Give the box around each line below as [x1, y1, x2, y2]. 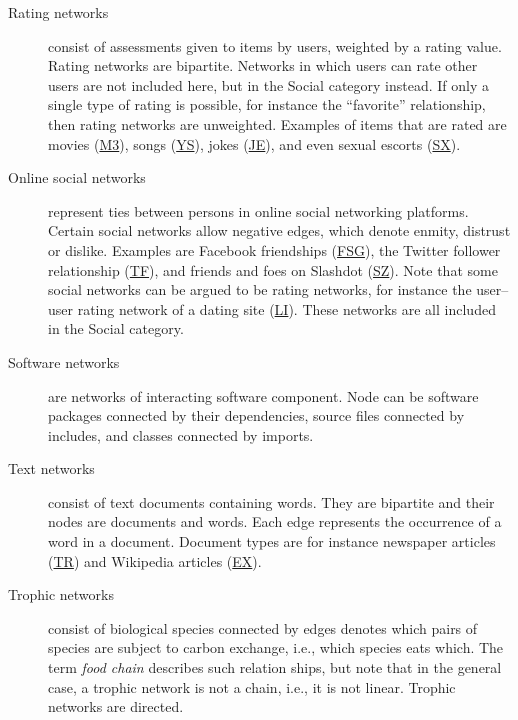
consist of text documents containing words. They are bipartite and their [48, 491, 495, 512]
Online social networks [8, 167, 146, 188]
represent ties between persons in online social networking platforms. [48, 200, 469, 221]
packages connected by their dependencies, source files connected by [48, 405, 465, 426]
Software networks [8, 351, 120, 372]
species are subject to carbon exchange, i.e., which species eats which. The [48, 637, 504, 658]
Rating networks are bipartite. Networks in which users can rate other [48, 55, 478, 76]
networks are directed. [48, 696, 184, 717]
